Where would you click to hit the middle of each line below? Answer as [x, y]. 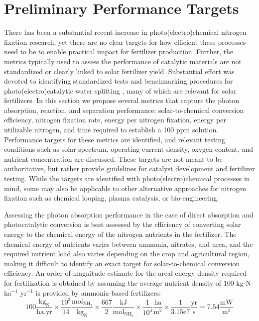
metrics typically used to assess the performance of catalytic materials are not [123, 61]
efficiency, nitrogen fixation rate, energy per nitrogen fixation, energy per [115, 120]
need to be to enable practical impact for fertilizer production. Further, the [119, 52]
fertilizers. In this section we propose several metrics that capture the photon [122, 100]
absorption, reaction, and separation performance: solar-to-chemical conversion [124, 110]
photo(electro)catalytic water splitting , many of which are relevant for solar [120, 90]
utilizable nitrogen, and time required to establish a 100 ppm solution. [111, 130]
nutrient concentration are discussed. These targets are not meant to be [113, 159]
